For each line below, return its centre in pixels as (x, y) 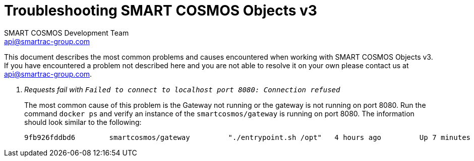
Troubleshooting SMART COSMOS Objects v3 (161, 11)
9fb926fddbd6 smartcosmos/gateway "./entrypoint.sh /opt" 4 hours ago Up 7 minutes (248, 137)
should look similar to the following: (83, 122)
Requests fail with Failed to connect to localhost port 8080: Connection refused (182, 89)
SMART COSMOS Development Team (67, 33)
